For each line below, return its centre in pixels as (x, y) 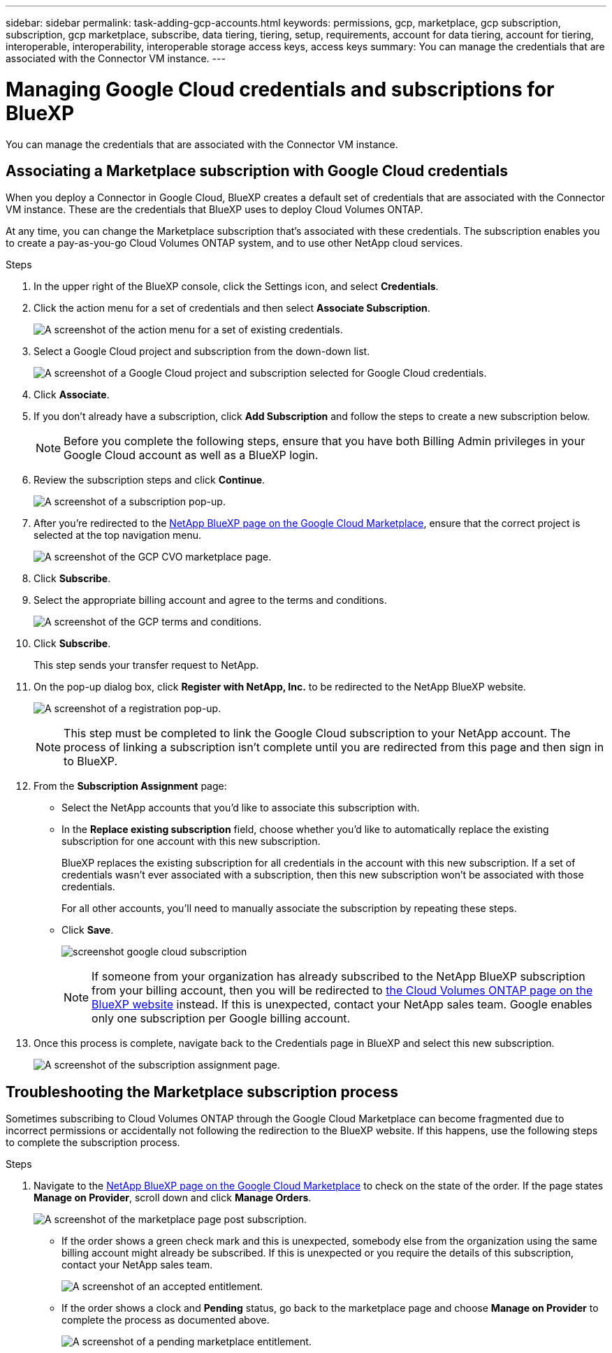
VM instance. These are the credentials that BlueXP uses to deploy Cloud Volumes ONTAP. (214, 210)
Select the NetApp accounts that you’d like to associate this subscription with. (241, 808)
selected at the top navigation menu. (118, 535)
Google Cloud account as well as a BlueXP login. (191, 455)
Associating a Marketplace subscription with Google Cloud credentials (257, 171)
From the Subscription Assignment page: (130, 786)
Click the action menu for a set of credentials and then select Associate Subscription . (232, 308)
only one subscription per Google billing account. (221, 1019)
